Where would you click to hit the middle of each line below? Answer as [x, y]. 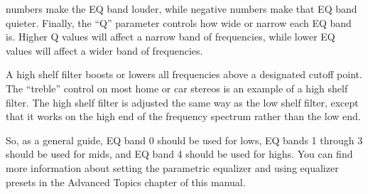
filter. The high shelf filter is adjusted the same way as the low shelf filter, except [182, 102]
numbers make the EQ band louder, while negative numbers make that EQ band [182, 9]
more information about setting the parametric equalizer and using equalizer [172, 167]
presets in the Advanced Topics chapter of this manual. [126, 182]
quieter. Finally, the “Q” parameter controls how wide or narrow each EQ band [179, 22]
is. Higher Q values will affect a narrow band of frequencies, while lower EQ [171, 37]
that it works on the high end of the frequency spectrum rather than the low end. [183, 116]
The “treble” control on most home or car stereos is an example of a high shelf [177, 88]
